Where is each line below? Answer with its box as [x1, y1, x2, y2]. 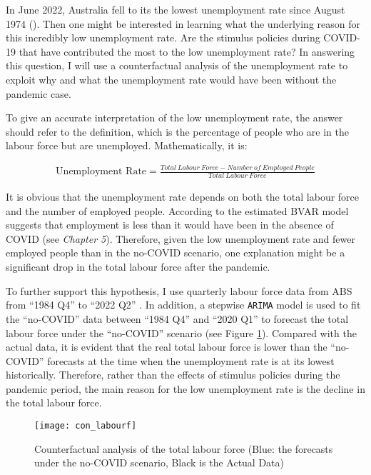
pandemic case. [6, 86, 71, 101]
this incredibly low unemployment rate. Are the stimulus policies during [6, 30, 320, 45]
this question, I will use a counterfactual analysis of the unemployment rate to [6, 58, 348, 73]
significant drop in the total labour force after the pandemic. [6, 259, 270, 274]
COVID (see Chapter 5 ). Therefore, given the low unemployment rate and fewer [6, 231, 355, 246]
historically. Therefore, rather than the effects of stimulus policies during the [6, 367, 340, 382]
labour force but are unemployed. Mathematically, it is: [6, 138, 248, 153]
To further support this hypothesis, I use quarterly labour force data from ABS [6, 283, 352, 298]
